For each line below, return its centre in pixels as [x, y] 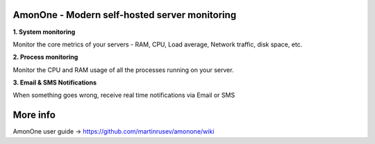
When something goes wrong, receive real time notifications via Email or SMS [124, 95]
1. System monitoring [44, 32]
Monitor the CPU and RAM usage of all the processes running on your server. [123, 70]
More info [34, 115]
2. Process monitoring [45, 57]
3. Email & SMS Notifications [55, 82]
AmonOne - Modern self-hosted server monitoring [125, 15]
